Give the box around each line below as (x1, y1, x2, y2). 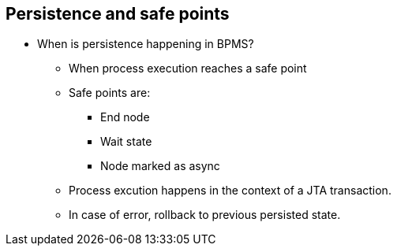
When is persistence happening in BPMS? (37, 37, 254, 51)
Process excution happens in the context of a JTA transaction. (69, 183, 391, 198)
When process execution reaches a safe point (69, 61, 307, 76)
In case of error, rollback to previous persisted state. (69, 208, 341, 222)
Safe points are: (69, 86, 151, 100)
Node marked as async (100, 159, 220, 173)
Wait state (100, 135, 152, 149)
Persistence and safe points (6, 4, 230, 24)
